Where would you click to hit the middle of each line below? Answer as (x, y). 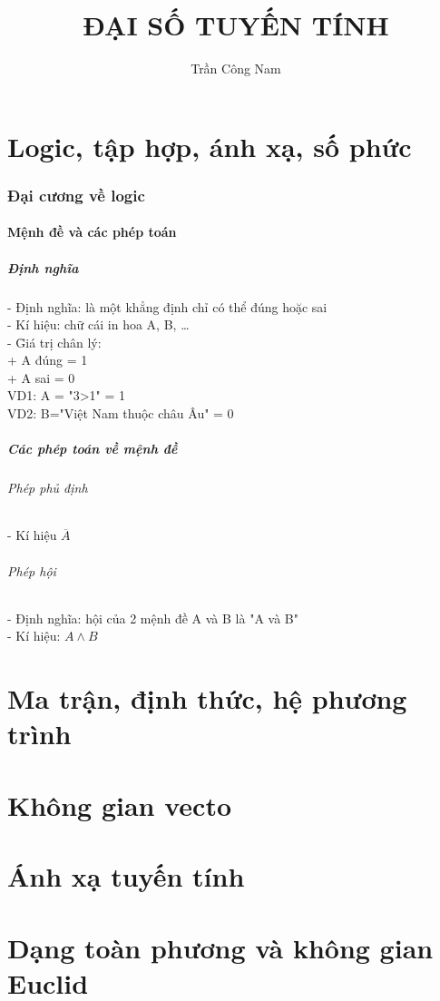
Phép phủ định (48, 488)
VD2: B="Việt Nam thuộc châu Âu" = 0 (121, 413)
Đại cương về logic (76, 195)
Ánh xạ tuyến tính (126, 876)
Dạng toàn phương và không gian (220, 947)
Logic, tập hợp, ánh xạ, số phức (210, 146)
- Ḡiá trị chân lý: (54, 342)
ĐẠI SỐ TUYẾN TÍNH (236, 25)
